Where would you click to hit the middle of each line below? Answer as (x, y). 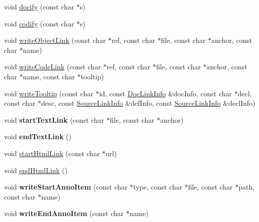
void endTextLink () (38, 136)
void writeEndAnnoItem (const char (64, 213)
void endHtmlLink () (36, 170)
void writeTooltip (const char (49, 93)
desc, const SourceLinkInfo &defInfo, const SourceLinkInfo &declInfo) (148, 103)
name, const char (49, 76)
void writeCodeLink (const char (52, 67)
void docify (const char (39, 6)
